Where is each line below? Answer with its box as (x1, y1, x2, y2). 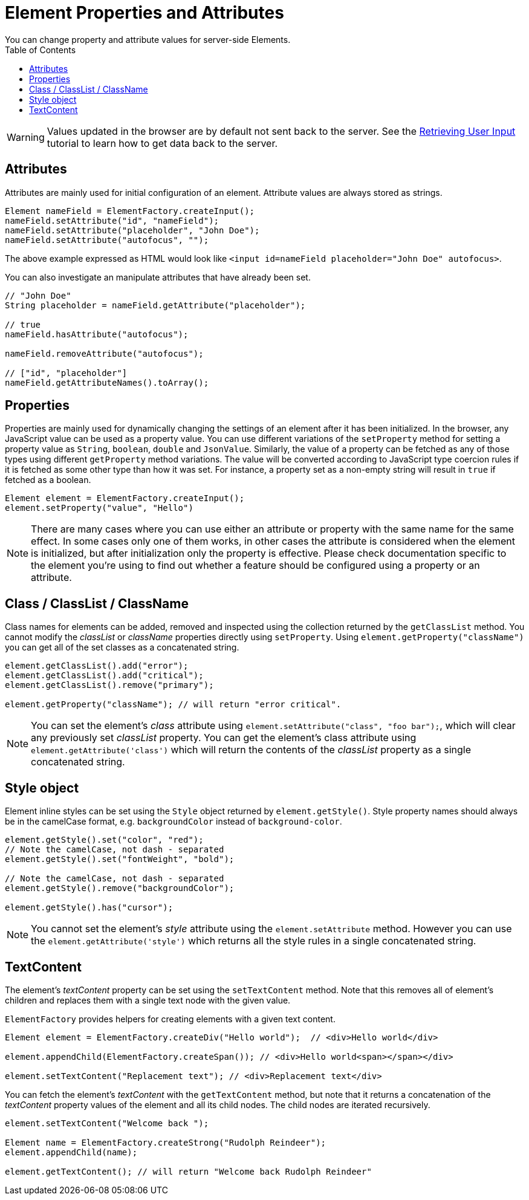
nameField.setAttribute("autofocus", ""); (5, 235, 209, 245)
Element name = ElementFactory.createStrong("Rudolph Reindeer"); (5, 1137, 326, 1147)
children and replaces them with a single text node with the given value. (5, 994, 291, 1005)
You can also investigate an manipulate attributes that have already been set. (5, 271, 311, 282)
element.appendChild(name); (5, 1147, 138, 1157)
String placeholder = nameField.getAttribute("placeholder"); (5, 300, 306, 310)
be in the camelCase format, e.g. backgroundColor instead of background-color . (5, 816, 342, 827)
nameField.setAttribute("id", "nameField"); (5, 215, 219, 225)
